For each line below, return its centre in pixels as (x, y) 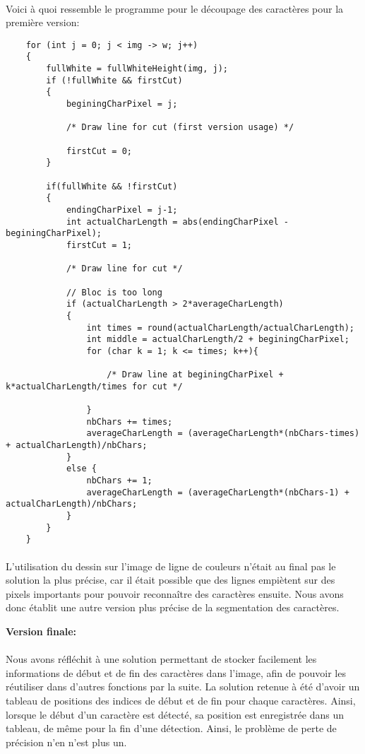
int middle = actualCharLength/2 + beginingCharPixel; (218, 340)
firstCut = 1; (99, 245)
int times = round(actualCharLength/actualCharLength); (220, 328)
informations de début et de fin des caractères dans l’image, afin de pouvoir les (176, 672)
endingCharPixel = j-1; (122, 210)
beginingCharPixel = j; (122, 104)
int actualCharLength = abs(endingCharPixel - (177, 222)
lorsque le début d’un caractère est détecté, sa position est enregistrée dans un (175, 714)
